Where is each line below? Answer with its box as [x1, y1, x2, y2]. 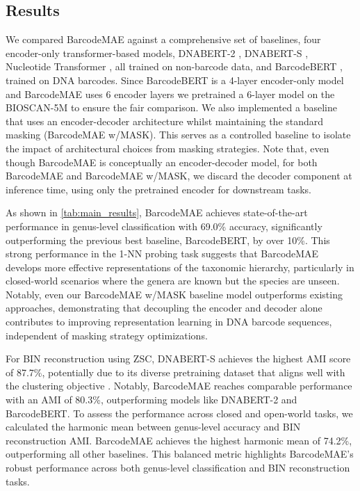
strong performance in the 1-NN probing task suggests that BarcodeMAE [6, 246, 319, 261]
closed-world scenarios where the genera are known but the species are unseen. [6, 273, 340, 288]
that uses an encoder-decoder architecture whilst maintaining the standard [6, 113, 324, 128]
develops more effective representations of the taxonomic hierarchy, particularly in [6, 259, 354, 274]
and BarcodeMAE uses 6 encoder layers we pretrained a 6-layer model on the [6, 86, 335, 101]
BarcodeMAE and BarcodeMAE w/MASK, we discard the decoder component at [6, 168, 352, 183]
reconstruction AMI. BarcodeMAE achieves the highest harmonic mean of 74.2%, [6, 433, 352, 447]
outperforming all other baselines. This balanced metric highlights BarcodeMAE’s [6, 446, 354, 461]
